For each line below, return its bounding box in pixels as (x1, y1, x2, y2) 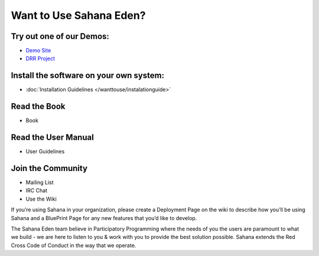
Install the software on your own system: (11, 71, 165, 81)
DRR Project (25, 55, 56, 62)
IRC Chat (25, 187, 47, 194)
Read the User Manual (11, 133, 94, 143)
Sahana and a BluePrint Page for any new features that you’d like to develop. (11, 214, 197, 221)
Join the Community (11, 163, 88, 173)
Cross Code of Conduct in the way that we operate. (11, 242, 136, 249)
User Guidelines (25, 148, 65, 155)
